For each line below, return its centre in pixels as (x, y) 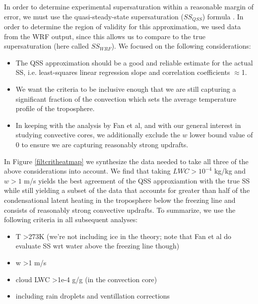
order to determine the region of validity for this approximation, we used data (123, 27)
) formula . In (223, 16)
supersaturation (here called (47, 46)
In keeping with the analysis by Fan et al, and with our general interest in (128, 125)
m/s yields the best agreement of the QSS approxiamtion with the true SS (137, 180)
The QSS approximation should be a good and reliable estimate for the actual (134, 62)
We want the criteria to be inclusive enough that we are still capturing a (126, 89)
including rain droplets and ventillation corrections (93, 296)
